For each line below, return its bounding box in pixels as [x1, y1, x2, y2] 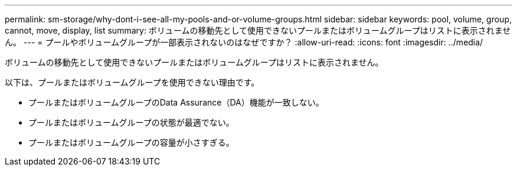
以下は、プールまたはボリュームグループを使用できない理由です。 [5, 77, 260, 87]
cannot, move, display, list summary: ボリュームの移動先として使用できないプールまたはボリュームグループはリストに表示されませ [5, 25, 511, 35]
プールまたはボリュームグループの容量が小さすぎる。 [28, 137, 234, 147]
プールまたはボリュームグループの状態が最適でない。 [28, 117, 234, 127]
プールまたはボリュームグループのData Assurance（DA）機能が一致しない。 [28, 97, 324, 107]
